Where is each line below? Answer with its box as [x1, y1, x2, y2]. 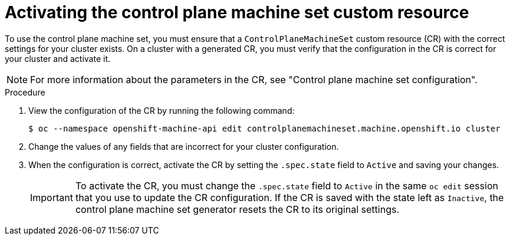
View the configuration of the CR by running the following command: [28, 105, 295, 116]
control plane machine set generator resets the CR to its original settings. [75, 203, 399, 215]
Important [30, 191, 73, 203]
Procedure [5, 87, 45, 97]
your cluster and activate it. [5, 53, 111, 64]
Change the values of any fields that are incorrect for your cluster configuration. [28, 141, 339, 152]
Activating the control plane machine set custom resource [5, 2, 469, 22]
